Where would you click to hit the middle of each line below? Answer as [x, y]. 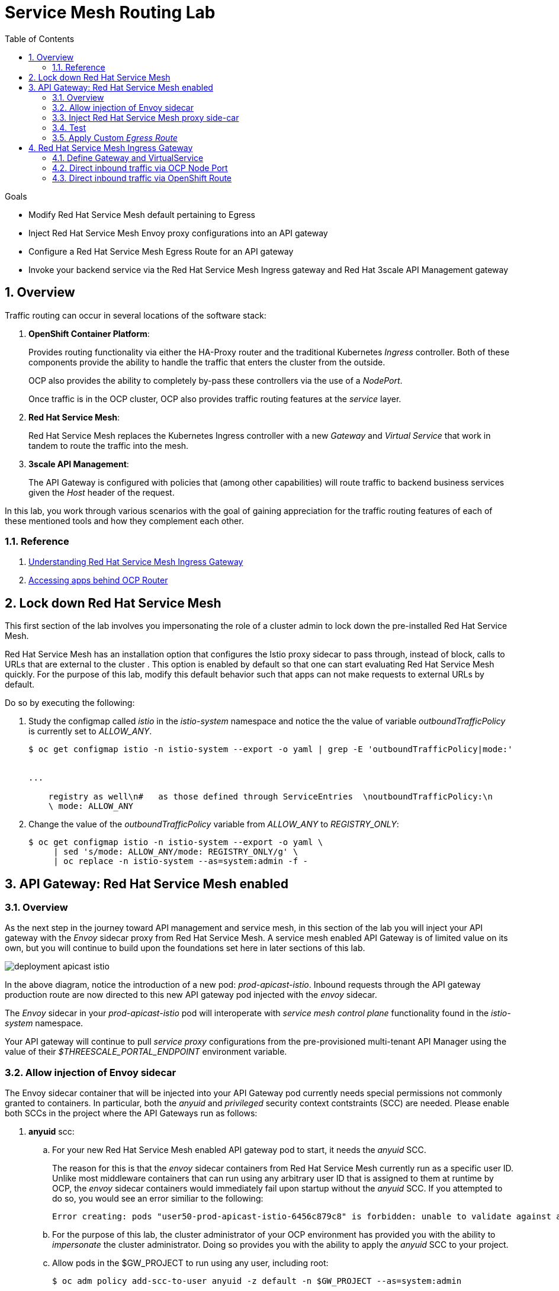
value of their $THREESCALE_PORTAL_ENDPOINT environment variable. [146, 1052]
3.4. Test [69, 127]
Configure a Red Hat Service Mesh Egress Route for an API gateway [161, 251]
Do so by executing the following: [70, 703]
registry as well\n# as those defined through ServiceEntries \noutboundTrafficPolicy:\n [270, 797]
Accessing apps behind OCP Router [98, 580]
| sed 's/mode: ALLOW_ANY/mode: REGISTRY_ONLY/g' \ [176, 852]
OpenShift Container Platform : [89, 333]
